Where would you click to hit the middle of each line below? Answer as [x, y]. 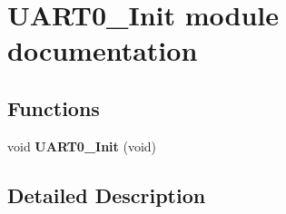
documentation [103, 50]
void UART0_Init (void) [82, 146]
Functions [54, 107]
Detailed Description [107, 195]
